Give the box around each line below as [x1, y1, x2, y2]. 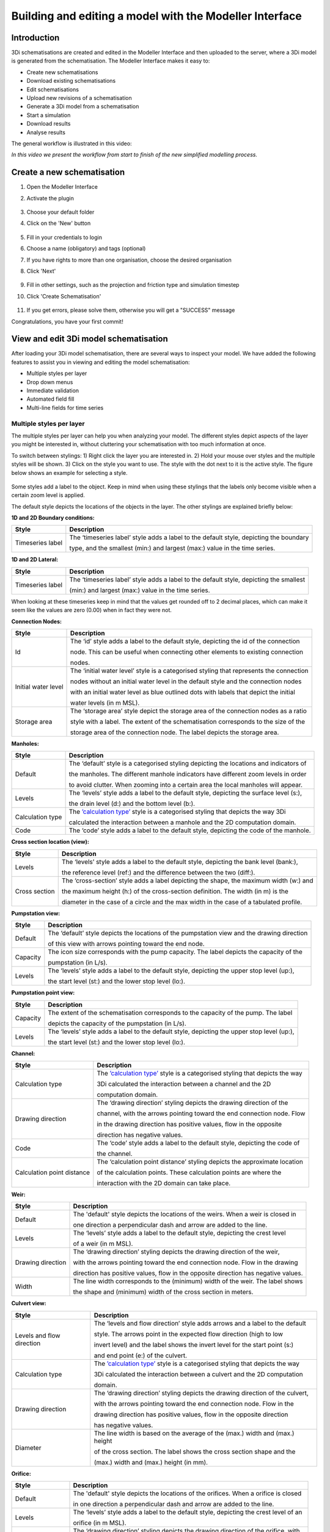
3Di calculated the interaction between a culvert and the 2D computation [94, 1370, 303, 1378]
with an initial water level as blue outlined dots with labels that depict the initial [70, 688, 296, 697]
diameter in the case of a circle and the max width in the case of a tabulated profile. [61, 898, 302, 906]
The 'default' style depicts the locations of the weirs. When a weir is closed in [73, 1210, 296, 1219]
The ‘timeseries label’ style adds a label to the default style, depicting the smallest [69, 575, 306, 583]
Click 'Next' [26, 267, 56, 275]
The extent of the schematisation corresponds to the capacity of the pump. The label [48, 1008, 293, 1017]
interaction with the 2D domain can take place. [97, 1178, 231, 1187]
